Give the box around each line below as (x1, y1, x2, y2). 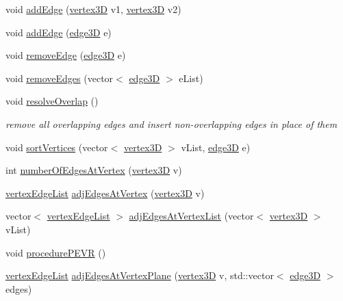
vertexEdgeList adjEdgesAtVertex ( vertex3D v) (5, 185, 205, 200)
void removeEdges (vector (5, 70, 114, 85)
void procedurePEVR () (5, 245, 106, 259)
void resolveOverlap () (5, 94, 99, 108)
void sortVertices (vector (5, 140, 108, 154)
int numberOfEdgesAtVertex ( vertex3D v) (5, 163, 182, 177)
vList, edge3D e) (181, 140, 251, 154)
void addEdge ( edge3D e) (5, 25, 112, 39)
